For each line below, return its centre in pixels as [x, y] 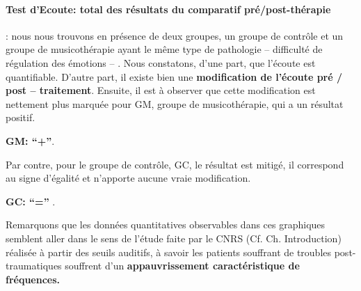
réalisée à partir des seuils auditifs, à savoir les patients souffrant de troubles [169, 252]
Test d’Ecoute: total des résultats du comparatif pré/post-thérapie [168, 9]
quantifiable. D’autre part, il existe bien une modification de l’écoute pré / [174, 76]
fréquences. [33, 279]
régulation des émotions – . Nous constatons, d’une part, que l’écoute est [161, 62]
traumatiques [34, 266]
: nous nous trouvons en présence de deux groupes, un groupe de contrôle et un [175, 35]
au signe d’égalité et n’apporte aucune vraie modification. [128, 178]
